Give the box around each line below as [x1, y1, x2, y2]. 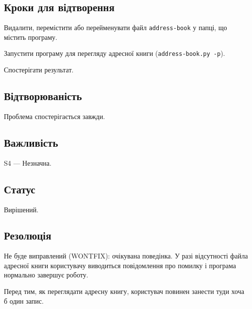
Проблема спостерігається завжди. [4, 111, 105, 121]
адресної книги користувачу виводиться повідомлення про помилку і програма [4, 260, 236, 270]
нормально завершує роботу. [4, 270, 88, 280]
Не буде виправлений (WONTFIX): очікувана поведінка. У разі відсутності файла [4, 251, 248, 261]
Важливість [4, 135, 58, 150]
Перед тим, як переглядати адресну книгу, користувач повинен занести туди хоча [4, 286, 244, 296]
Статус [4, 181, 35, 196]
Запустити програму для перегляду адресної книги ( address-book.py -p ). [4, 48, 225, 58]
